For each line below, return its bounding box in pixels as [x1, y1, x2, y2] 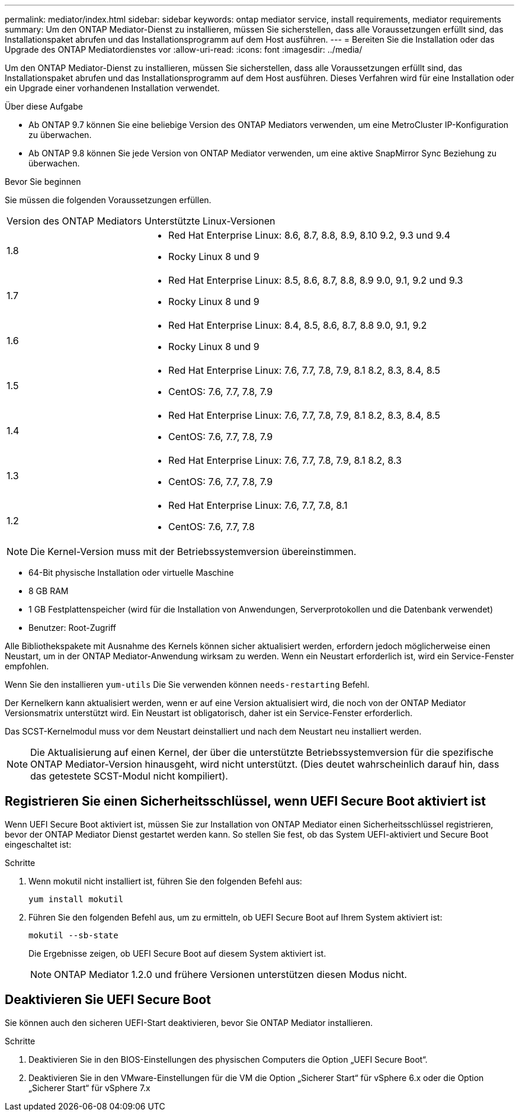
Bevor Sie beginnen [5, 177, 81, 187]
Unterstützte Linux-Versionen [145, 215, 275, 227]
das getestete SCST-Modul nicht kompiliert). [30, 770, 228, 782]
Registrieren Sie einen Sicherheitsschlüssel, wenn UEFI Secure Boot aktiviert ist [5, 794, 486, 809]
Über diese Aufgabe [5, 101, 83, 111]
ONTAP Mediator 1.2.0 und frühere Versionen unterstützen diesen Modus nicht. [54, 968, 407, 980]
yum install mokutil [28, 894, 124, 904]
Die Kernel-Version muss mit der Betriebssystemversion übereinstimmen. [30, 546, 357, 557]
